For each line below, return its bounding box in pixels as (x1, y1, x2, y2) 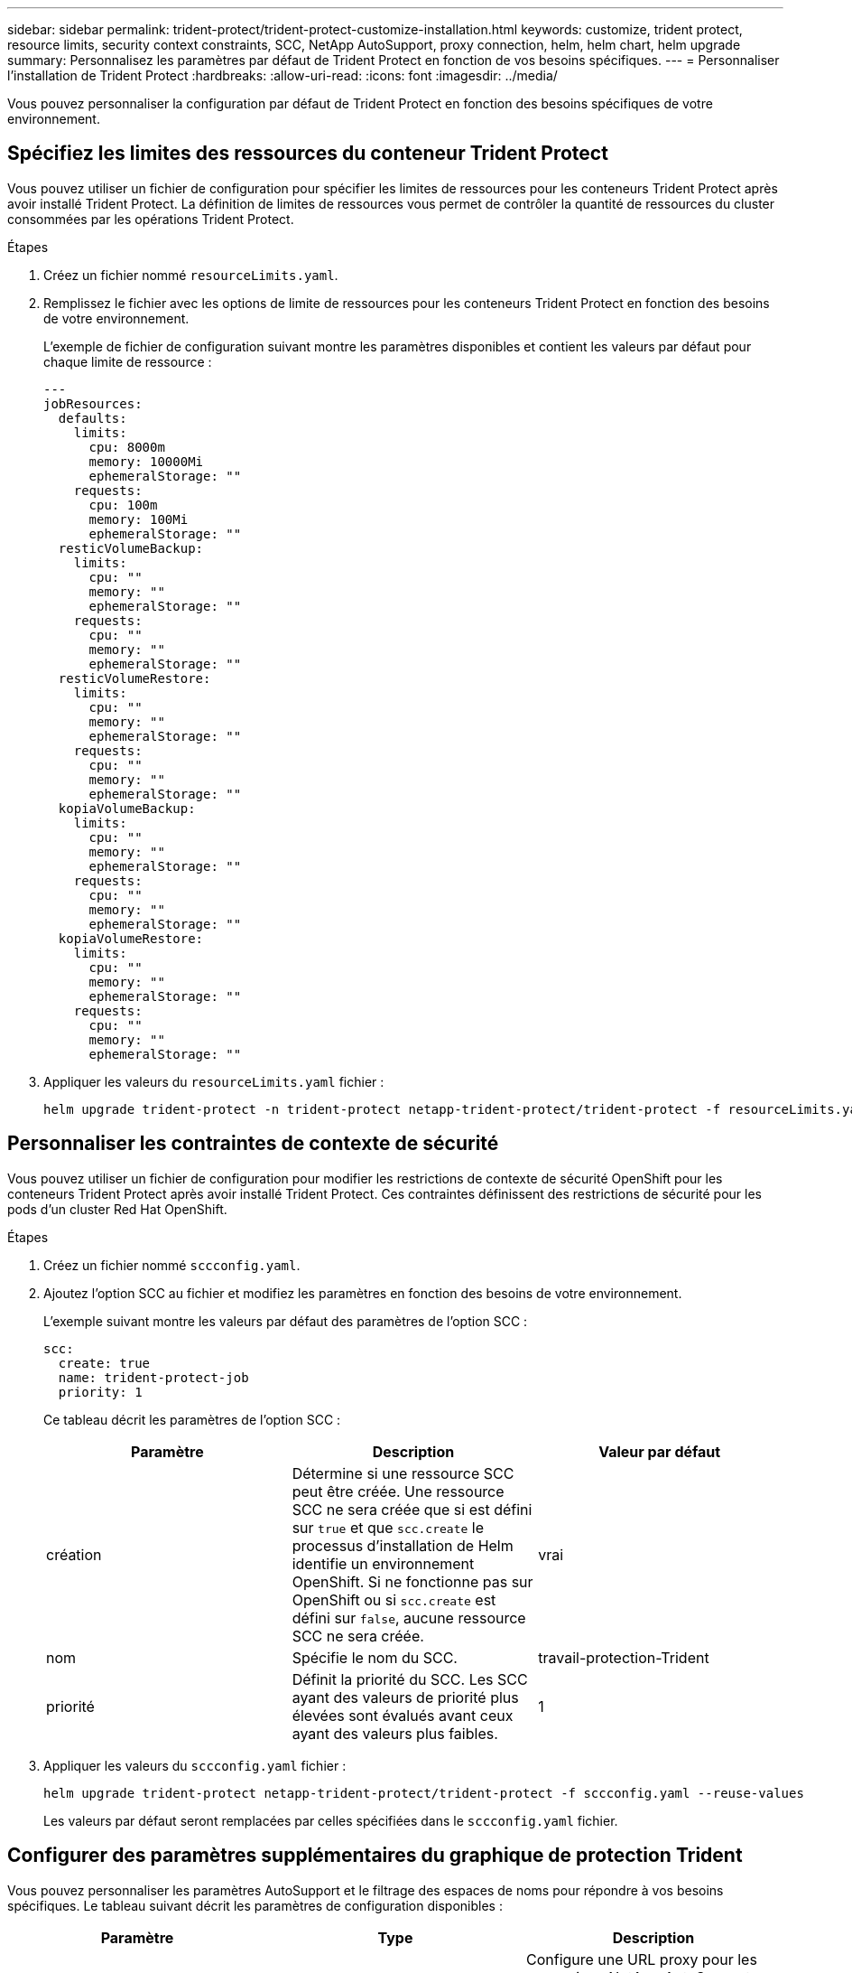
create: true (58, 1355, 151, 1370)
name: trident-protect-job (58, 1370, 249, 1385)
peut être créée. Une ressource (292, 1482, 505, 1501)
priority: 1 (58, 1384, 143, 1399)
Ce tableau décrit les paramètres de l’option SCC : (43, 1411, 341, 1427)
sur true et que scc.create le (292, 1518, 485, 1537)
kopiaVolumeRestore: (58, 930, 204, 946)
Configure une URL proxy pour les (525, 1950, 757, 1968)
